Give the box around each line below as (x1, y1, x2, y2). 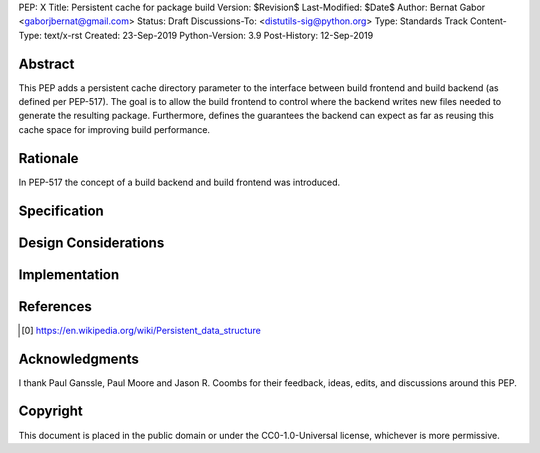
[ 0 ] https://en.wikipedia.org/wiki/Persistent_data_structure (21, 324, 262, 336)
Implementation (18, 266, 120, 283)
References (18, 298, 92, 315)
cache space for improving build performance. (18, 123, 210, 135)
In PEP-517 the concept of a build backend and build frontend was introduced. (18, 176, 341, 188)
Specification (18, 202, 104, 219)
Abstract (18, 55, 75, 72)
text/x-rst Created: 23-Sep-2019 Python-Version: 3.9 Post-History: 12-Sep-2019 (43, 29, 374, 41)
